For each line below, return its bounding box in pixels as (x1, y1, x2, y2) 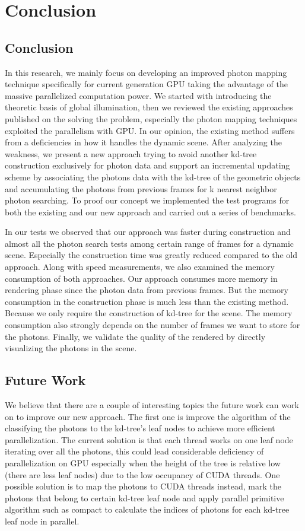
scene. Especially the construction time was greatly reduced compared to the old (5, 249, 297, 261)
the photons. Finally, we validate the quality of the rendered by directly (5, 330, 266, 342)
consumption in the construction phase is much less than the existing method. (5, 295, 289, 307)
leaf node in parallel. (5, 514, 80, 527)
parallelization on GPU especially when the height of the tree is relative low (5, 457, 281, 469)
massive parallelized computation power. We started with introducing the (5, 89, 272, 101)
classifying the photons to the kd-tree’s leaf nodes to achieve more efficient (5, 422, 275, 434)
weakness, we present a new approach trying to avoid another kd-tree (5, 147, 257, 160)
